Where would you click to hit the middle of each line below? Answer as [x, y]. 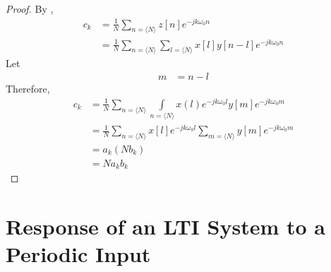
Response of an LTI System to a [165, 226]
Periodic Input [78, 254]
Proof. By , [30, 8]
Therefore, [28, 89]
